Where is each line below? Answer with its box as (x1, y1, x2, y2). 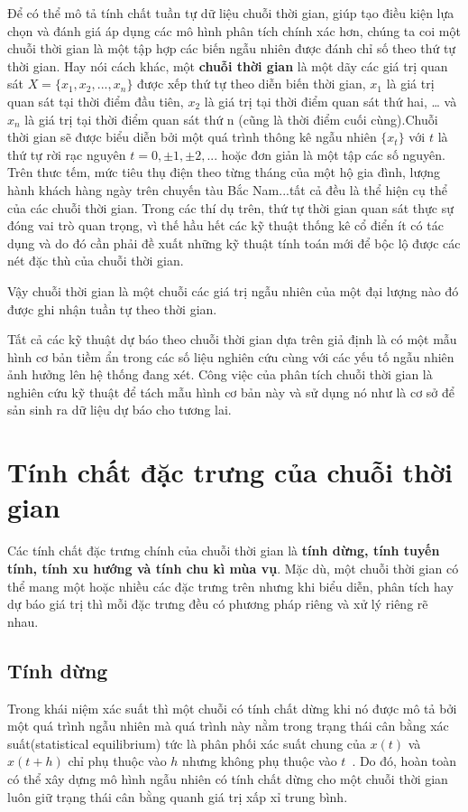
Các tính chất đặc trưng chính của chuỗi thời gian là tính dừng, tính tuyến (7, 541, 440, 560)
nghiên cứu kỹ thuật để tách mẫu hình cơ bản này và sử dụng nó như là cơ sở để (7, 382, 455, 401)
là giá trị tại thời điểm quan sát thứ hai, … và (204, 91, 457, 110)
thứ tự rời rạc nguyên (7, 145, 126, 163)
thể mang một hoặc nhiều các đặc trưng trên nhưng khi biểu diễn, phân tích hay (7, 576, 454, 595)
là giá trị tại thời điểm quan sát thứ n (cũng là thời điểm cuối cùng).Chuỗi (24, 109, 438, 128)
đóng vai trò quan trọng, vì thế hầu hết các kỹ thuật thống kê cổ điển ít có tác (7, 216, 444, 235)
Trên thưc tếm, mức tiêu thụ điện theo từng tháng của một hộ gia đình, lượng (7, 163, 440, 182)
